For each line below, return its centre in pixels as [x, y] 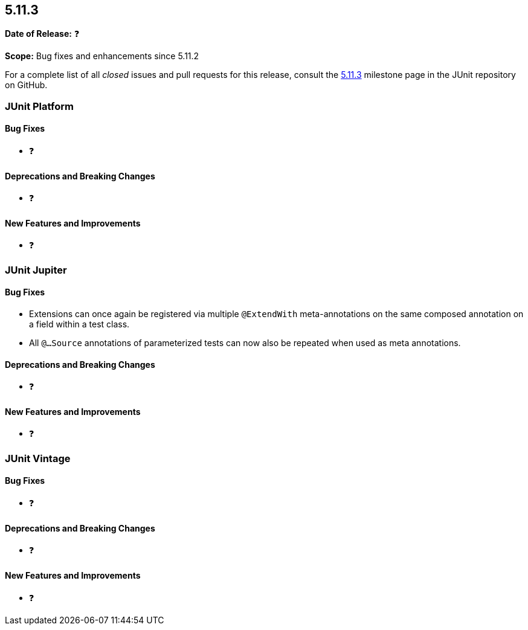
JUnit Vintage [38, 458]
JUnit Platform [39, 106]
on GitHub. [26, 85]
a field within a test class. [79, 324]
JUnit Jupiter [36, 270]
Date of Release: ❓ [42, 34]
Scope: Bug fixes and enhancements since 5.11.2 [102, 56]
